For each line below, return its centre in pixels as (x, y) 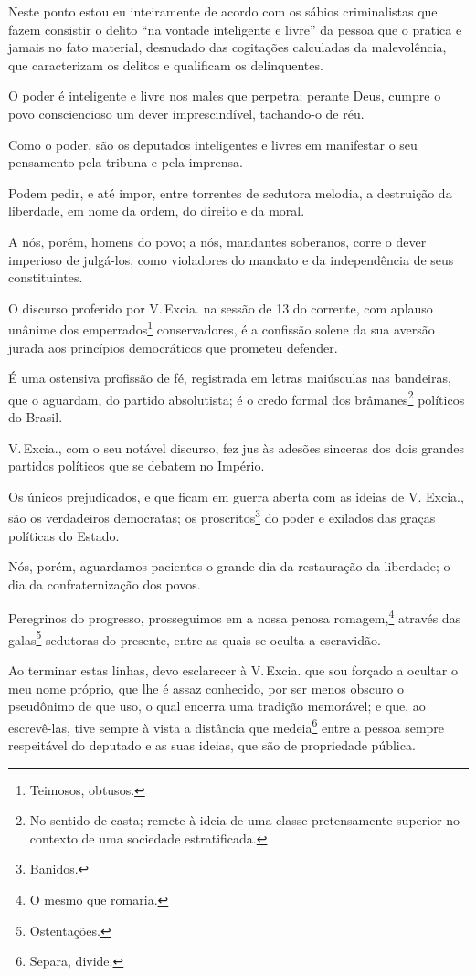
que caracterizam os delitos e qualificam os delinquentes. (166, 64)
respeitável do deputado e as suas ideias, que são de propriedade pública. (212, 744)
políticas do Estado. (64, 535)
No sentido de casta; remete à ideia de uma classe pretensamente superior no (245, 820)
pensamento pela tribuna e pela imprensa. (126, 162)
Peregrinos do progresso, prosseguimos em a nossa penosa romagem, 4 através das (235, 617)
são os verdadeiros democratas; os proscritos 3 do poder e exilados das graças (222, 516)
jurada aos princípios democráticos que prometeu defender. (173, 347)
